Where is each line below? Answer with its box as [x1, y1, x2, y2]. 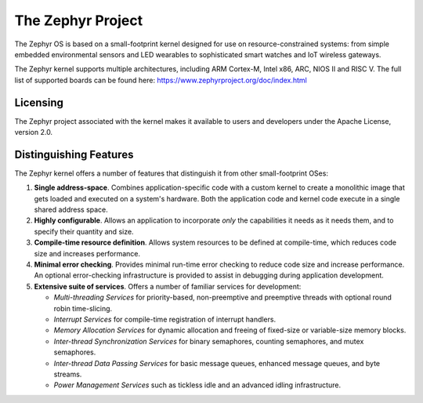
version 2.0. [14, 128, 53, 137]
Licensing [14, 96, 64, 109]
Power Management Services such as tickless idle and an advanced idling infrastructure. [53, 380, 341, 390]
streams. [53, 369, 82, 379]
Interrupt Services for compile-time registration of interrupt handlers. [53, 314, 277, 324]
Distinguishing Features [14, 147, 134, 161]
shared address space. [34, 205, 109, 215]
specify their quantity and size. [34, 227, 134, 236]
